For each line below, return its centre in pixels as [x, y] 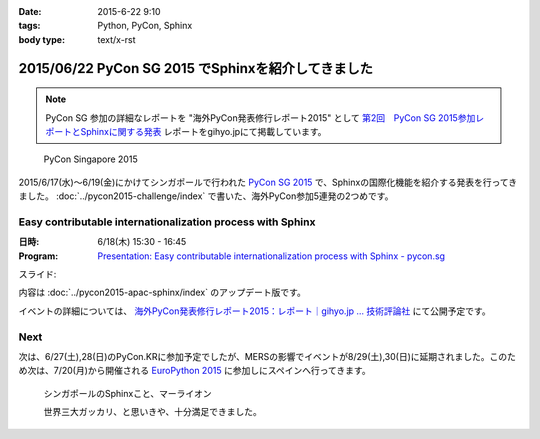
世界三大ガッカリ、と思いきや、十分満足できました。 [152, 412]
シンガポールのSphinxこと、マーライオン [127, 393]
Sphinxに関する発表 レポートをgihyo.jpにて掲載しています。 [203, 131]
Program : [38, 256]
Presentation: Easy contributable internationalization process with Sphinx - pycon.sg [271, 256]
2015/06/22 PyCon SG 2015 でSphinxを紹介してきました [196, 68]
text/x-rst [116, 39]
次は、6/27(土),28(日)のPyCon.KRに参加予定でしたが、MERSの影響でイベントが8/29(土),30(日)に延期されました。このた [267, 356]
